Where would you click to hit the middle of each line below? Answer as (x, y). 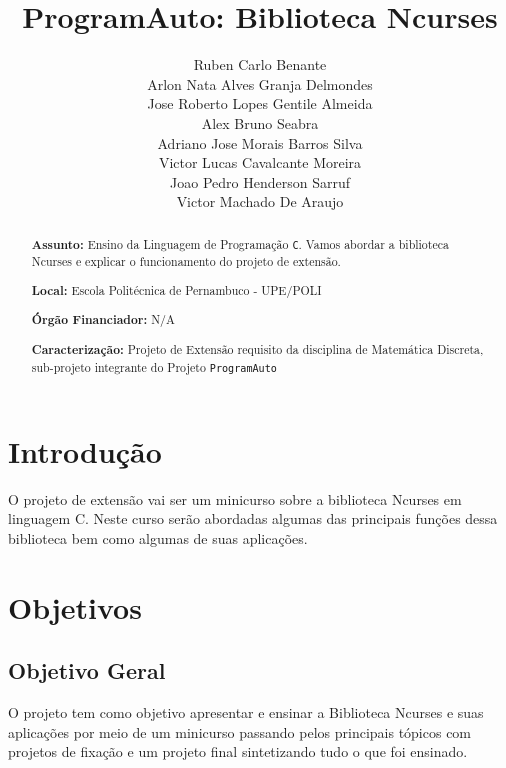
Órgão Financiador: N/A (103, 320)
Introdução (85, 450)
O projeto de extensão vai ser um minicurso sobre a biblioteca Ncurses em (235, 498)
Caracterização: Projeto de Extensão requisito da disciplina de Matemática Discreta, (257, 349)
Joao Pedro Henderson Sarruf (260, 181)
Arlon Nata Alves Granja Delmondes (260, 83)
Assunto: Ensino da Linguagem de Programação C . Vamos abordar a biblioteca (240, 244)
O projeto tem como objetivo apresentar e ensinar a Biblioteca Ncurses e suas (246, 712)
